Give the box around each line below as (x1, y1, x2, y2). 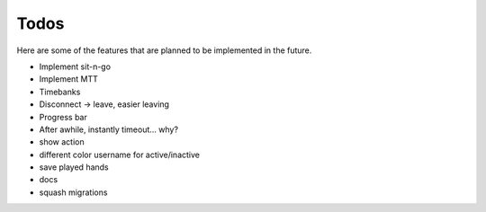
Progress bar (39, 111, 87, 122)
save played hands (39, 162, 109, 172)
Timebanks (39, 86, 81, 97)
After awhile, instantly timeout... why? (39, 124, 179, 135)
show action (39, 137, 85, 147)
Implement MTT (39, 74, 99, 84)
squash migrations (39, 187, 108, 198)
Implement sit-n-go (39, 61, 112, 72)
